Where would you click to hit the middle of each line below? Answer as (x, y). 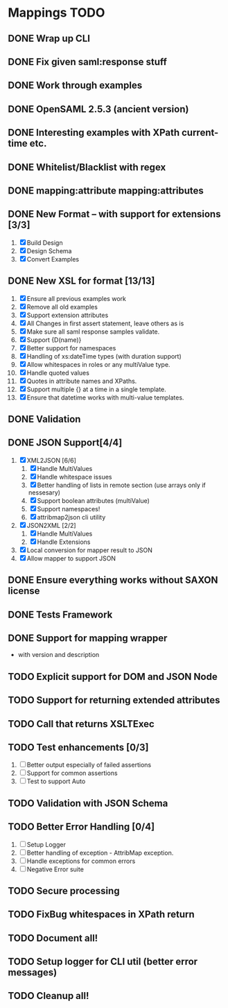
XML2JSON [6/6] (52, 460)
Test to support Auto (56, 781)
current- (200, 133)
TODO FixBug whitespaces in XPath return (101, 915)
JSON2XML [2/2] (51, 525)
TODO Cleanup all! (49, 996)
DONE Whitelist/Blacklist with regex (87, 167)
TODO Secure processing (64, 890)
